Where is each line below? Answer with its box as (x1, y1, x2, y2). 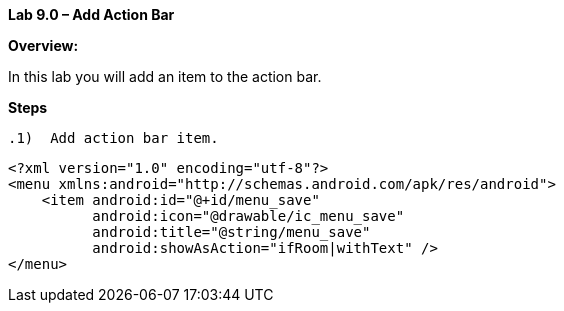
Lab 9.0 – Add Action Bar (8, 6, 175, 23)
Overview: (8, 37, 79, 54)
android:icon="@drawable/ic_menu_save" (92, 208, 405, 224)
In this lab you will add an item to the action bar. (8, 68, 322, 85)
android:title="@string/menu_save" (92, 224, 371, 240)
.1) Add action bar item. (8, 130, 219, 146)
